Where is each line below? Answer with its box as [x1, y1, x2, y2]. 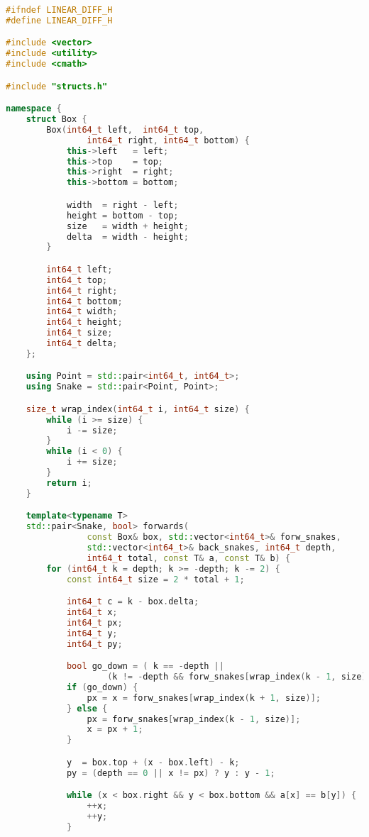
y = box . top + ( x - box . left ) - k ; [66, 757, 240, 767]
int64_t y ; [66, 628, 118, 638]
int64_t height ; [46, 317, 123, 328]
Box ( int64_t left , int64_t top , [46, 124, 204, 135]
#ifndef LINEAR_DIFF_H [6, 5, 113, 15]
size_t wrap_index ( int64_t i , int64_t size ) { [26, 404, 250, 414]
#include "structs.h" [6, 81, 108, 92]
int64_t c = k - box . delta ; [66, 597, 199, 607]
